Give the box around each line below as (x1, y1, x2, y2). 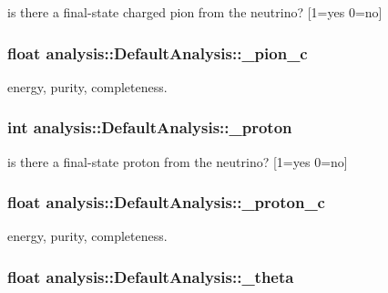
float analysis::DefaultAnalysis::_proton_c (7, 191, 325, 214)
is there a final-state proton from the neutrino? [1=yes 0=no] (7, 152, 348, 171)
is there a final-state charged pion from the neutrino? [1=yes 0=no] (7, 3, 383, 21)
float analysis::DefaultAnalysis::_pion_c (7, 41, 308, 64)
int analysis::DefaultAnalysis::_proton (7, 116, 292, 139)
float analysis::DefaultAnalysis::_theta (7, 265, 294, 288)
